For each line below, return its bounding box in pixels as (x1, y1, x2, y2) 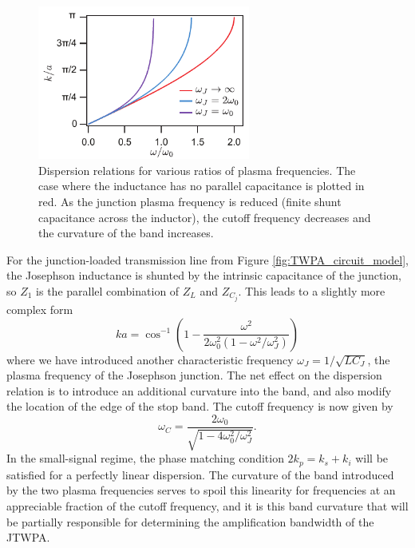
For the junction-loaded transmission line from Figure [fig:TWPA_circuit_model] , (6, 251, 409, 268)
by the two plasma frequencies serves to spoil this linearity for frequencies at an (6, 482, 396, 498)
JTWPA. (6, 529, 50, 546)
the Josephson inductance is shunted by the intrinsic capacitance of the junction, (6, 267, 401, 284)
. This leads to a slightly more (238, 282, 385, 299)
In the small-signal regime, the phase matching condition (6, 450, 284, 467)
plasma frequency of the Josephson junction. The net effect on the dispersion (6, 367, 382, 383)
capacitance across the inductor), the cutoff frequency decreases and (38, 208, 371, 225)
